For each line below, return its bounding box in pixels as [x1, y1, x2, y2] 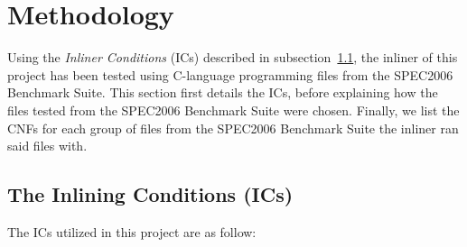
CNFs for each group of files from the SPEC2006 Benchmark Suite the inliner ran [7, 118, 459, 137]
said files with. [7, 136, 88, 155]
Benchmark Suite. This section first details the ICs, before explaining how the [7, 83, 438, 102]
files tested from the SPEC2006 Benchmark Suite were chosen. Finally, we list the [7, 100, 460, 119]
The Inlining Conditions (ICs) [7, 180, 294, 208]
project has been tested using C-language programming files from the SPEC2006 [7, 65, 453, 84]
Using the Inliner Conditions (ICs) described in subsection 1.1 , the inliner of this [7, 48, 458, 67]
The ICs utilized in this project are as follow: [7, 222, 257, 241]
